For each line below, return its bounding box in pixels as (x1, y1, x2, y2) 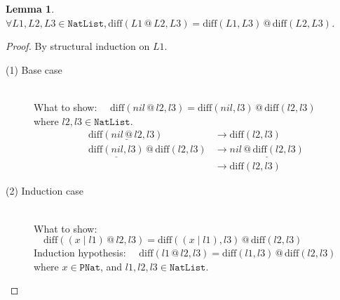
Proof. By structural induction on (6, 39, 150, 53)
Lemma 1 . (6, 1, 55, 15)
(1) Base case (6, 62, 62, 77)
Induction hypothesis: (34, 245, 126, 260)
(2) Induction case (6, 183, 83, 198)
